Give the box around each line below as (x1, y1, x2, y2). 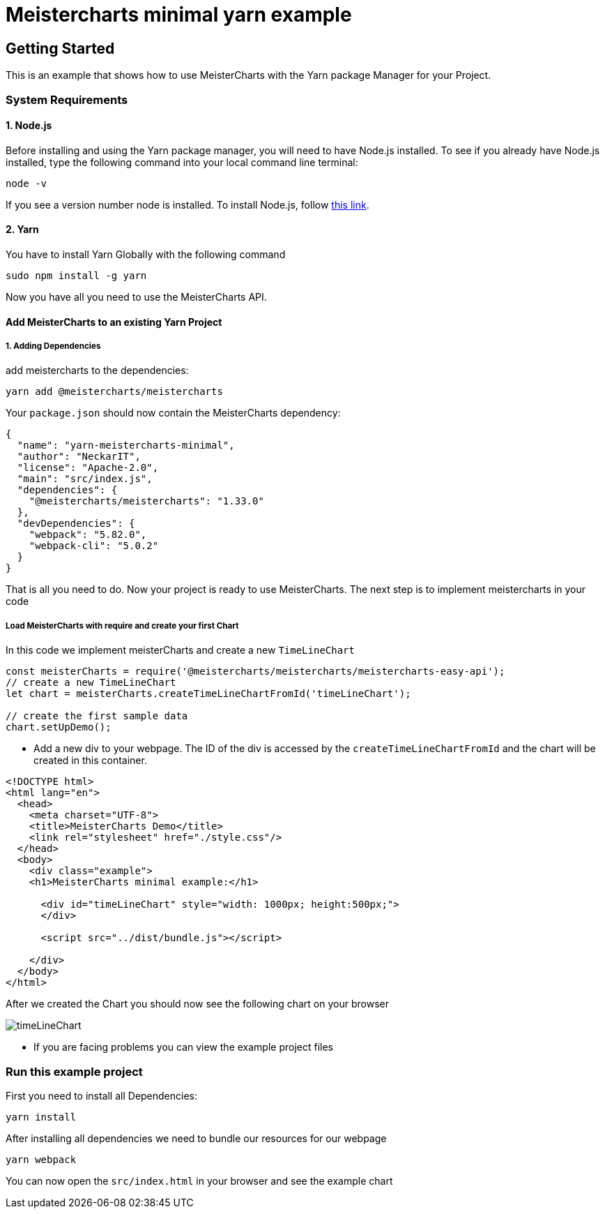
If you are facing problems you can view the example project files (33, 1041, 334, 1054)
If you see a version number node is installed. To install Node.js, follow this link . (6, 198, 369, 211)
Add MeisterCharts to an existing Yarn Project (6, 315, 222, 328)
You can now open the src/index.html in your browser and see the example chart (6, 1174, 393, 1187)
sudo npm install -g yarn (6, 269, 147, 281)
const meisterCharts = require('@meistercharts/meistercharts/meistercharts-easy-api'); (6, 666, 505, 677)
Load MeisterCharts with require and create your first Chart (6, 620, 239, 631)
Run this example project (6, 1064, 143, 1079)
